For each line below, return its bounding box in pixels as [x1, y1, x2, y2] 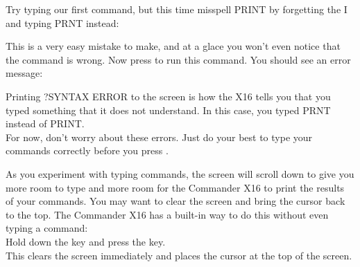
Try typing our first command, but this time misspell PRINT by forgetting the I [6, 2, 348, 16]
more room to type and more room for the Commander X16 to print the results [6, 180, 345, 194]
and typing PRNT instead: [6, 15, 119, 30]
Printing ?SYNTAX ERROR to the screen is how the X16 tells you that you [6, 89, 331, 103]
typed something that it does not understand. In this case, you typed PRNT [6, 102, 331, 117]
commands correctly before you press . [6, 143, 169, 158]
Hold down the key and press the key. [6, 234, 166, 248]
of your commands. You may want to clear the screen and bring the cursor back [6, 194, 345, 208]
